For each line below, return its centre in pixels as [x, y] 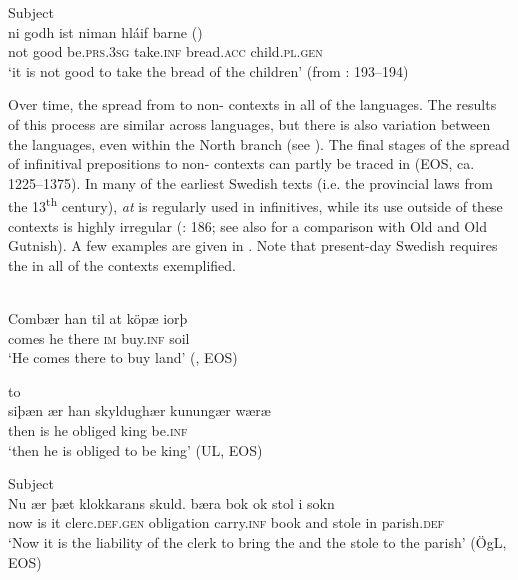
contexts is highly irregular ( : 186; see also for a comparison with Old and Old [247, 225]
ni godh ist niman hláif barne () [105, 31]
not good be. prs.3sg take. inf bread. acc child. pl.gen [165, 51]
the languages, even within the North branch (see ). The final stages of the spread [259, 143]
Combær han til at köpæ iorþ [98, 317]
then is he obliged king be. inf [98, 429]
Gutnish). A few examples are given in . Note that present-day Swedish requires [253, 245]
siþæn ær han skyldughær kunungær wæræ [139, 410]
